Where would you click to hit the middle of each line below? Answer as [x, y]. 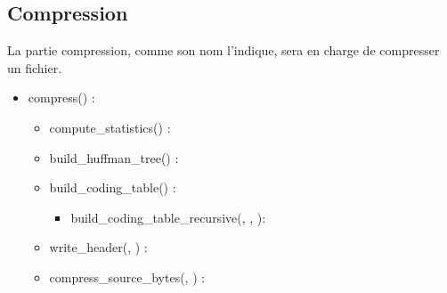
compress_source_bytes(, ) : [127, 277]
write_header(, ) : [98, 247]
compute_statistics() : [110, 127]
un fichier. [35, 67]
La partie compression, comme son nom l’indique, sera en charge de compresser [223, 50]
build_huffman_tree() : [114, 157]
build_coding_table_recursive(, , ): [168, 217]
